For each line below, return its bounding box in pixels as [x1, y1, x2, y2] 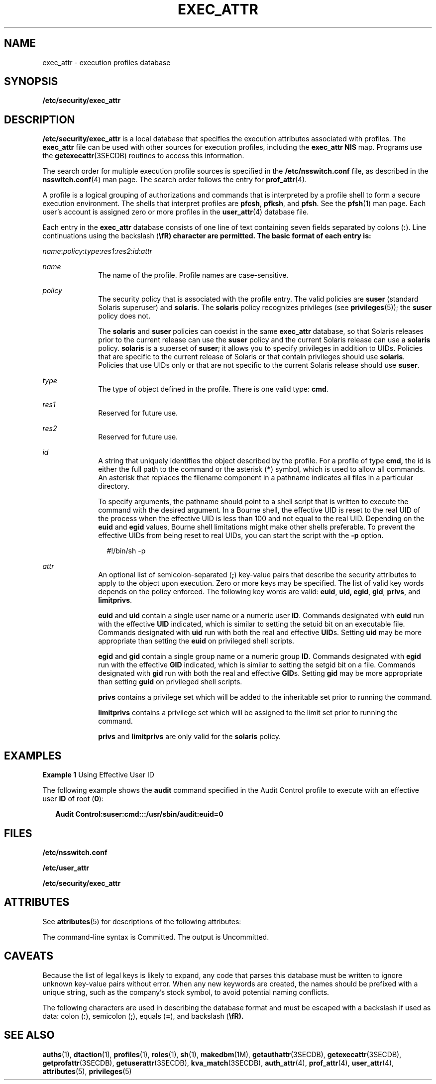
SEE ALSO [4, 1029, 55, 1042]
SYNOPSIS [4, 75, 58, 88]
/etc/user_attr [42, 863, 90, 872]
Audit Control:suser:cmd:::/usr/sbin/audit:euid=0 [55, 810, 223, 819]
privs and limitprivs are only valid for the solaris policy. [98, 732, 281, 741]
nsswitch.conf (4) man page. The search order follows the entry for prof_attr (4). [42, 175, 307, 184]
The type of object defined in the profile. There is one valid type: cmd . [98, 385, 328, 394]
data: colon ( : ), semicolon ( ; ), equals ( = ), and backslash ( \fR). [42, 1011, 244, 1020]
